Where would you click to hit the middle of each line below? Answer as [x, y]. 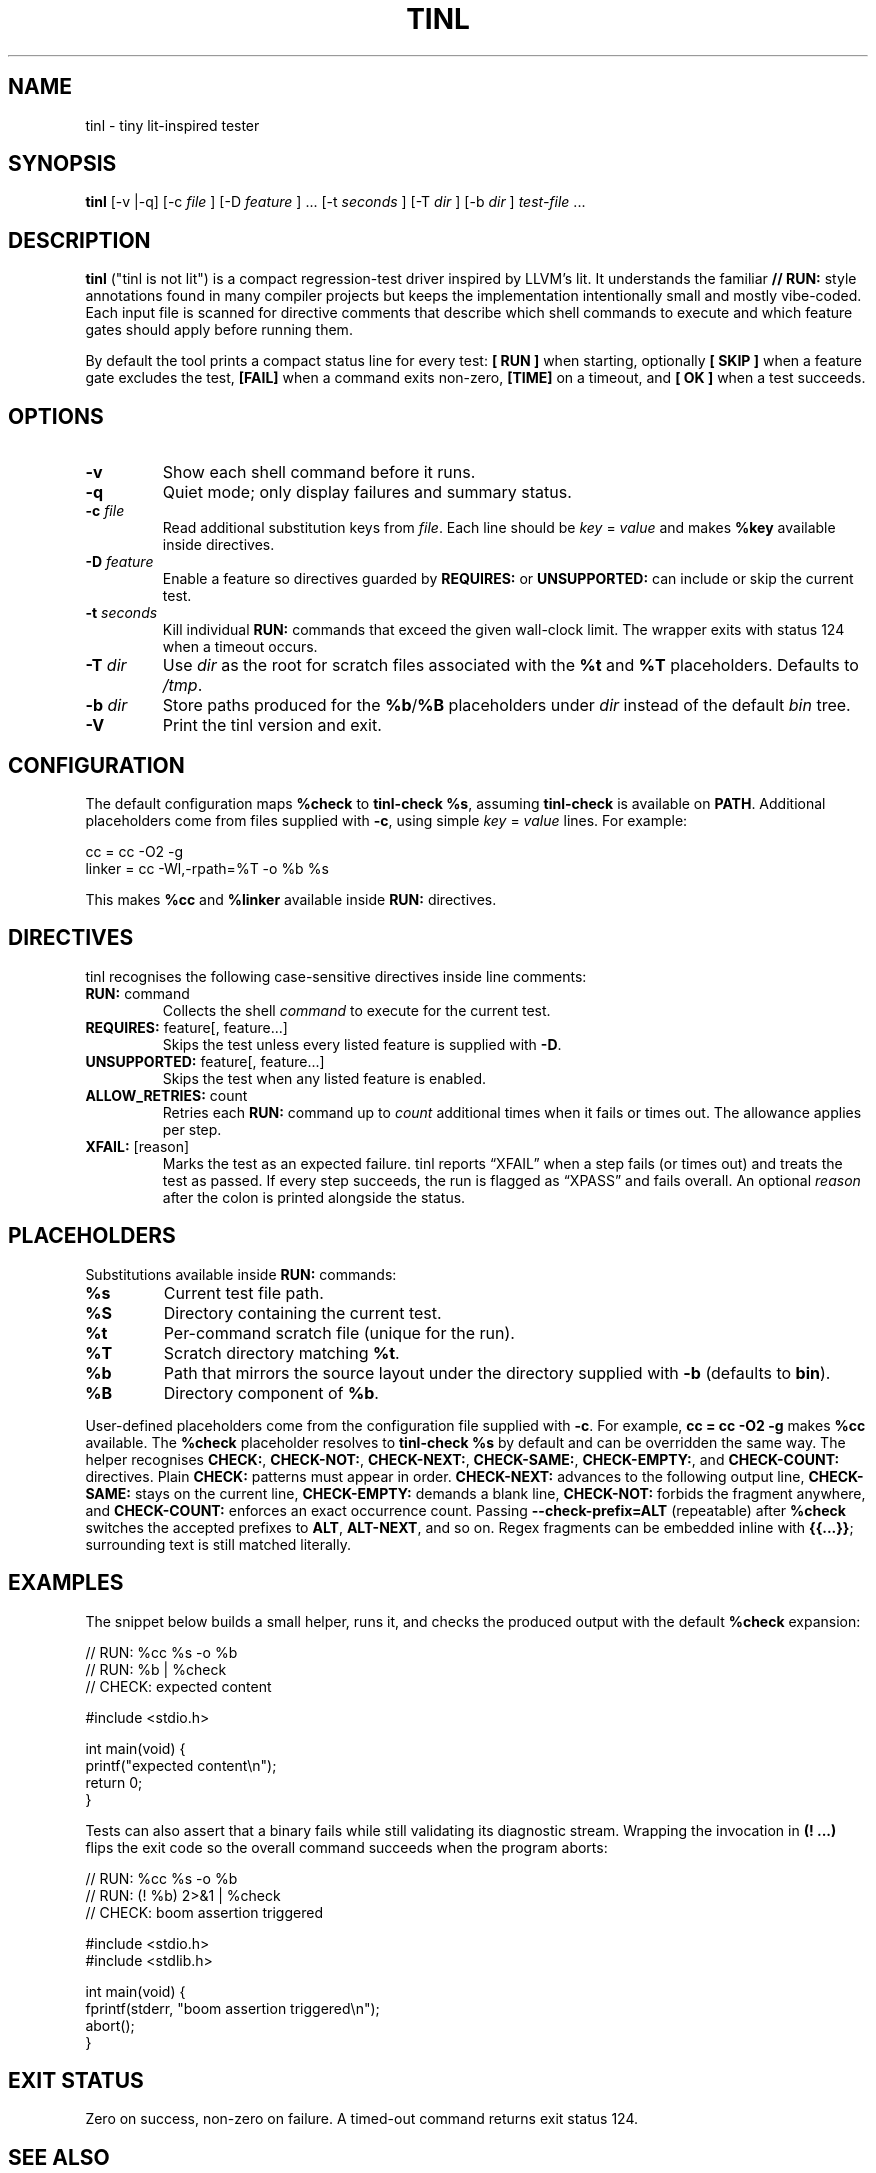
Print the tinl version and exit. [272, 725]
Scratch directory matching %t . [281, 1352]
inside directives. [218, 545]
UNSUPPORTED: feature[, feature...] [205, 1061]
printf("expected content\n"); [181, 1765]
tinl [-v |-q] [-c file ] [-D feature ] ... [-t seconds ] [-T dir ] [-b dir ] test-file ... [335, 202]
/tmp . [182, 685]
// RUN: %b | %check [156, 1669]
